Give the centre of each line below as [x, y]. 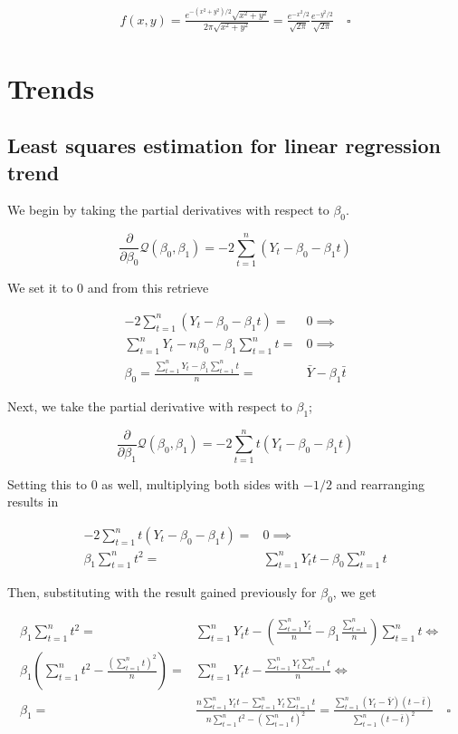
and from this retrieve [148, 288]
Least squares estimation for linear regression [224, 145]
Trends [51, 87]
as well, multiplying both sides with [200, 483]
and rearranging [380, 483]
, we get [354, 592]
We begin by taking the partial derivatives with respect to [168, 210]
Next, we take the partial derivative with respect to [150, 406]
